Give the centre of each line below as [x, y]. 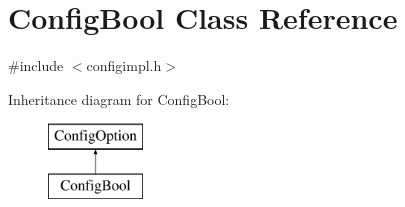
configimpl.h [124, 65]
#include [36, 65]
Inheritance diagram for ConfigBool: [119, 98]
